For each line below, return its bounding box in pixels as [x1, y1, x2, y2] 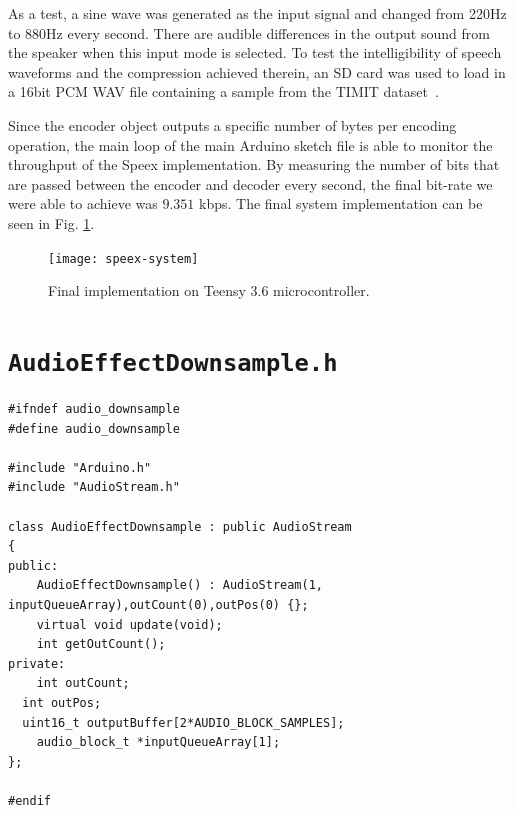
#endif [8, 793, 51, 808]
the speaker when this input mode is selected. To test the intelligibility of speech [8, 42, 502, 63]
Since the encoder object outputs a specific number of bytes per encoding [8, 114, 457, 135]
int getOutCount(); [36, 637, 166, 652]
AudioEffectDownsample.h [8, 348, 338, 377]
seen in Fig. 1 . [8, 212, 95, 233]
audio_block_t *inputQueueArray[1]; [36, 735, 281, 750]
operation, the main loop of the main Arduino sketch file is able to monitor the [8, 134, 493, 155]
